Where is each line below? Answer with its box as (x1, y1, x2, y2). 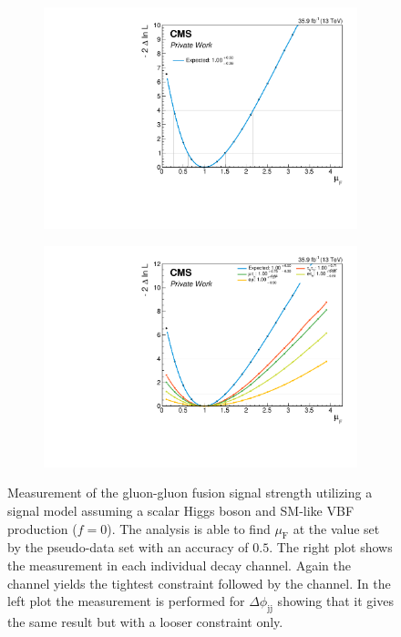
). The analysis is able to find (107, 519, 271, 538)
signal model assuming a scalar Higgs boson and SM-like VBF (7, 501, 355, 519)
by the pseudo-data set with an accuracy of (7, 538, 249, 557)
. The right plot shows (269, 538, 393, 557)
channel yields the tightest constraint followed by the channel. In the (7, 573, 391, 592)
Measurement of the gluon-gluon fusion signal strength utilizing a (7, 483, 373, 502)
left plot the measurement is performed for (7, 591, 245, 611)
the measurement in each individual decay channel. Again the (7, 555, 351, 574)
